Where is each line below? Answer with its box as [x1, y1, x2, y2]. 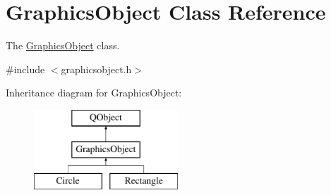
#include [6, 61, 45, 76]
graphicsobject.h [61, 61, 132, 76]
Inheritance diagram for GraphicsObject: [6, 85, 182, 100]
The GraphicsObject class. [6, 38, 120, 53]
